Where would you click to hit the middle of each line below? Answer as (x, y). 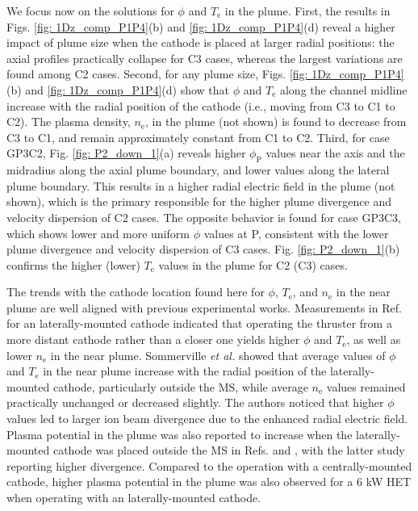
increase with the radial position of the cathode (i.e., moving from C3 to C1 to (201, 105)
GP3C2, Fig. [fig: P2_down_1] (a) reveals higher (126, 153)
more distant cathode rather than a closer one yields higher (153, 339)
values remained (366, 386)
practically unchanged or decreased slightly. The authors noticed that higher (195, 402)
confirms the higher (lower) (73, 264)
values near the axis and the (335, 153)
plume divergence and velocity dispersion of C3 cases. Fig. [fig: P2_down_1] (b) (203, 249)
